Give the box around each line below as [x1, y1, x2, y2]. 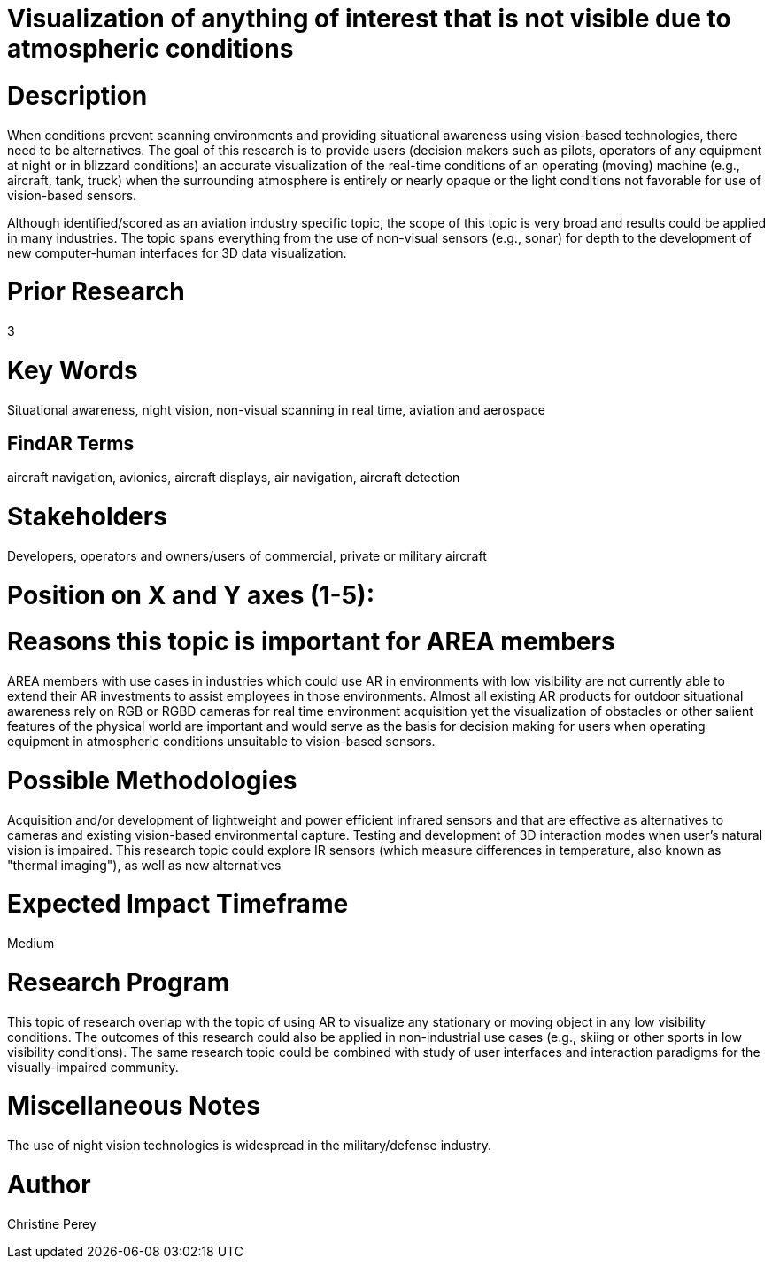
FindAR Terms [7, 431, 135, 454]
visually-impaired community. [7, 1059, 179, 1075]
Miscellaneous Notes [7, 1091, 260, 1122]
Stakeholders [7, 501, 167, 532]
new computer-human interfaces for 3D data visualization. [7, 245, 347, 260]
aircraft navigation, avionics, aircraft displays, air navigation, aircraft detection [7, 470, 460, 485]
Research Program [7, 967, 230, 998]
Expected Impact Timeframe [7, 889, 349, 920]
